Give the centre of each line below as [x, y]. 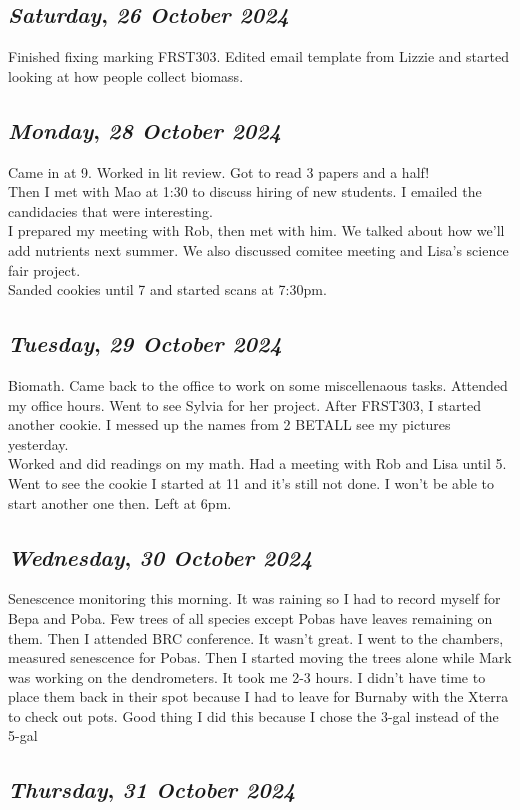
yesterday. [38, 443]
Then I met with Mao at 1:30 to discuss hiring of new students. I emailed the [245, 191]
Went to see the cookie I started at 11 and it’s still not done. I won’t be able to [251, 482]
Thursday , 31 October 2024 [152, 789]
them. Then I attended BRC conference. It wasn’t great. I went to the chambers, [256, 637]
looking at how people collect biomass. [126, 75]
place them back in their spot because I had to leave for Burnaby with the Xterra [258, 696]
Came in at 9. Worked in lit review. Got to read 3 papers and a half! [219, 171]
